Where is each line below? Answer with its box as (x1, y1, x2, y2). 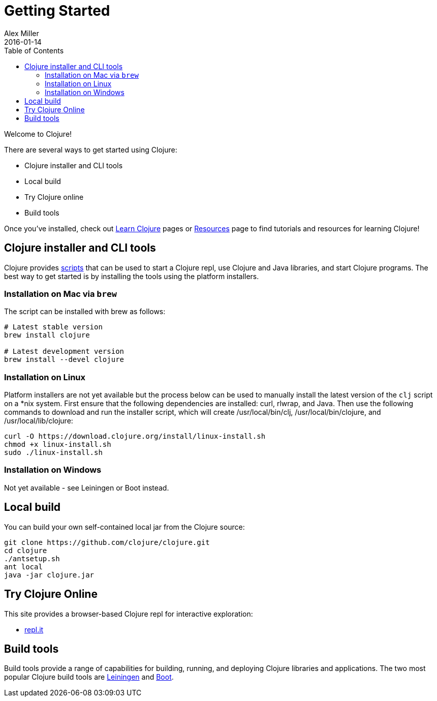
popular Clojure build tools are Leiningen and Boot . (4, 673, 174, 682)
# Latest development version (4, 347, 124, 356)
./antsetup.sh (4, 554, 60, 563)
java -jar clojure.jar (4, 570, 95, 579)
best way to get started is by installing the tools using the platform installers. (4, 271, 259, 281)
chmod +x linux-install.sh (4, 440, 111, 449)
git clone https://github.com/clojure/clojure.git (4, 538, 210, 546)
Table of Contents (4, 46, 64, 55)
